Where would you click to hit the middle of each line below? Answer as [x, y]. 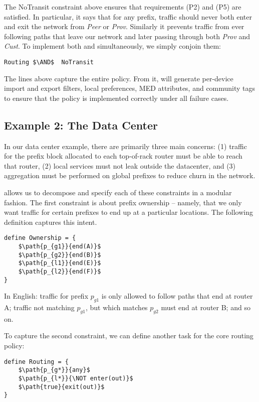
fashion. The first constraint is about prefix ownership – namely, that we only [123, 202]
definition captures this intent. [51, 222]
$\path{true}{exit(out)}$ [61, 387]
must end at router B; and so [206, 307]
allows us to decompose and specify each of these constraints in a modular [118, 192]
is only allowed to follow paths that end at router [177, 296]
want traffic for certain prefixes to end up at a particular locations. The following [129, 212]
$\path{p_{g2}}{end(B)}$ [60, 255]
